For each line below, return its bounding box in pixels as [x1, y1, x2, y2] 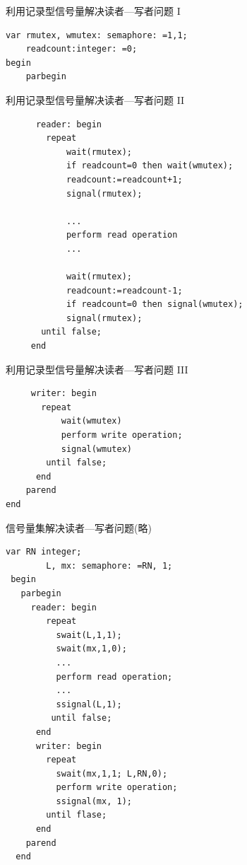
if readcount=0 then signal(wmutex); [66, 299, 243, 310]
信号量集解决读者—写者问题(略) [6, 520, 152, 535]
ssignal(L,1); [56, 699, 122, 709]
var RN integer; [6, 547, 82, 557]
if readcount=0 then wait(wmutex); [66, 161, 234, 171]
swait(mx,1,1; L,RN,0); [56, 768, 168, 779]
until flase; [46, 810, 107, 820]
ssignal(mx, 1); [56, 796, 132, 806]
